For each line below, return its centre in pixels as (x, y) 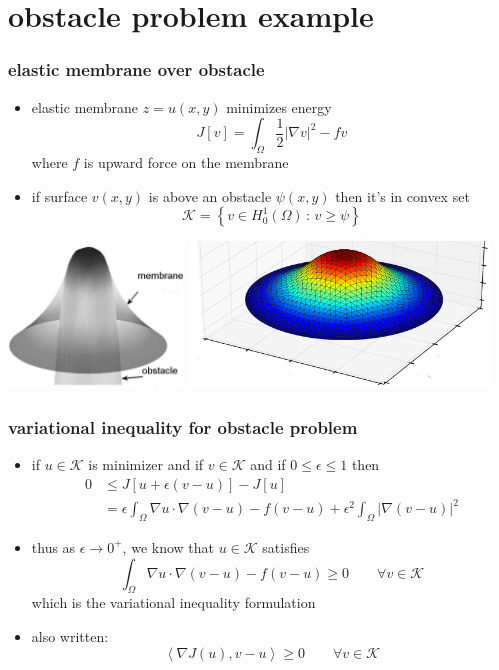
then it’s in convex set (402, 195)
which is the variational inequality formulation (173, 602)
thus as (53, 546)
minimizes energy (279, 106)
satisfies (286, 546)
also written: (70, 635)
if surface (59, 195)
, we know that (168, 546)
